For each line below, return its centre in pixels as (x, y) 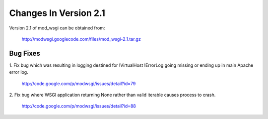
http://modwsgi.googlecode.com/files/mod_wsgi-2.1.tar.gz (81, 39)
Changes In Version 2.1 (57, 13)
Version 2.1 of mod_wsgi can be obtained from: (57, 28)
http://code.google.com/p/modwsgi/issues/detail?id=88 (79, 106)
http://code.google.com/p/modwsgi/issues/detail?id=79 (79, 83)
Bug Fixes (25, 53)
